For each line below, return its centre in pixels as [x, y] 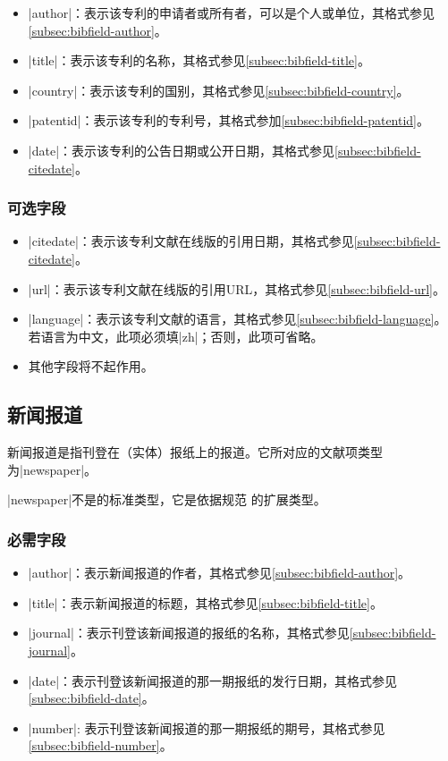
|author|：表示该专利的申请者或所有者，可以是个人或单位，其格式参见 [232, 13]
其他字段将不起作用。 [91, 366]
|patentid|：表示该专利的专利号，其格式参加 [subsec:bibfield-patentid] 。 [229, 120]
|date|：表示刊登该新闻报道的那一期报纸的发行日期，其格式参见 [213, 680]
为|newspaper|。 [52, 469]
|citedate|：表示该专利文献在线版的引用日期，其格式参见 [191, 241]
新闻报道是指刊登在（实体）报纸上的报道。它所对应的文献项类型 [195, 452]
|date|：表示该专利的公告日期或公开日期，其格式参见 [182, 150]
